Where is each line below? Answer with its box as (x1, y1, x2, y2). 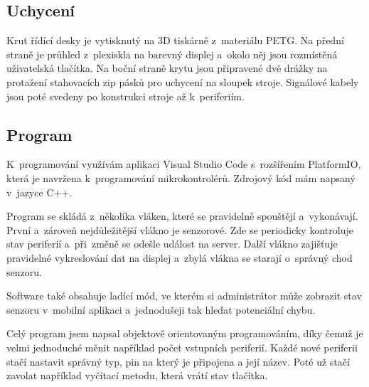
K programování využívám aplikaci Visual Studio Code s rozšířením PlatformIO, (6, 157, 361, 171)
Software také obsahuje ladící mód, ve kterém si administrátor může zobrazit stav (6, 288, 362, 303)
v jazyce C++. (6, 184, 73, 199)
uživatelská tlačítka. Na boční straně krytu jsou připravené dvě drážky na (6, 60, 328, 75)
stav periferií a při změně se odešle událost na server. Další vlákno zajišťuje (6, 236, 338, 251)
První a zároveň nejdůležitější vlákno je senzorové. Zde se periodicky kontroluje (6, 222, 353, 237)
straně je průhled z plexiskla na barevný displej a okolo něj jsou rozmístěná (6, 46, 338, 61)
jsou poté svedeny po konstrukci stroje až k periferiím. (6, 88, 245, 103)
